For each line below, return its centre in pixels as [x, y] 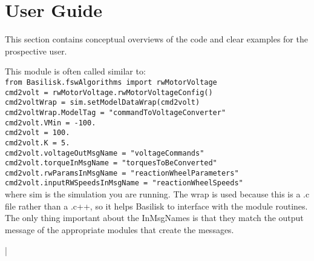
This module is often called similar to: [75, 71]
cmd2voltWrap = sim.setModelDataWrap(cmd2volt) [103, 103]
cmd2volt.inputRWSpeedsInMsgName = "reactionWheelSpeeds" [124, 183]
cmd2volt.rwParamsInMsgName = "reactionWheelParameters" [122, 173]
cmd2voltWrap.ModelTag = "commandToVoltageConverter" [116, 112]
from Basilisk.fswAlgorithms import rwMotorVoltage [111, 82]
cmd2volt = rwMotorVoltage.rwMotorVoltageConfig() [109, 92]
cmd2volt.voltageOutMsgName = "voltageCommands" [105, 153]
